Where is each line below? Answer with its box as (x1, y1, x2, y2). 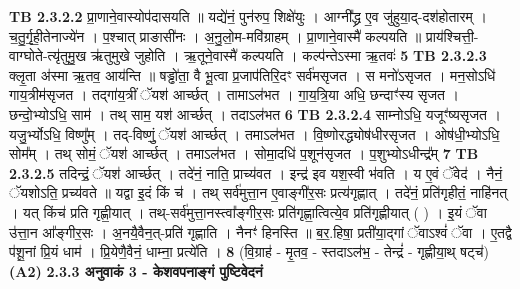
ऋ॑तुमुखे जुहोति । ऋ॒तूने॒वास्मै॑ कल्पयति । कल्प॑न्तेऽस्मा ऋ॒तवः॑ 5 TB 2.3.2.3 (90, 45, 487, 66)
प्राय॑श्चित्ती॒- (425, 25, 479, 46)
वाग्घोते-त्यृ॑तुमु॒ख (9, 45, 87, 66)
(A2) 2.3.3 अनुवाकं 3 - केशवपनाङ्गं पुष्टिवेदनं (9, 260, 263, 281)
